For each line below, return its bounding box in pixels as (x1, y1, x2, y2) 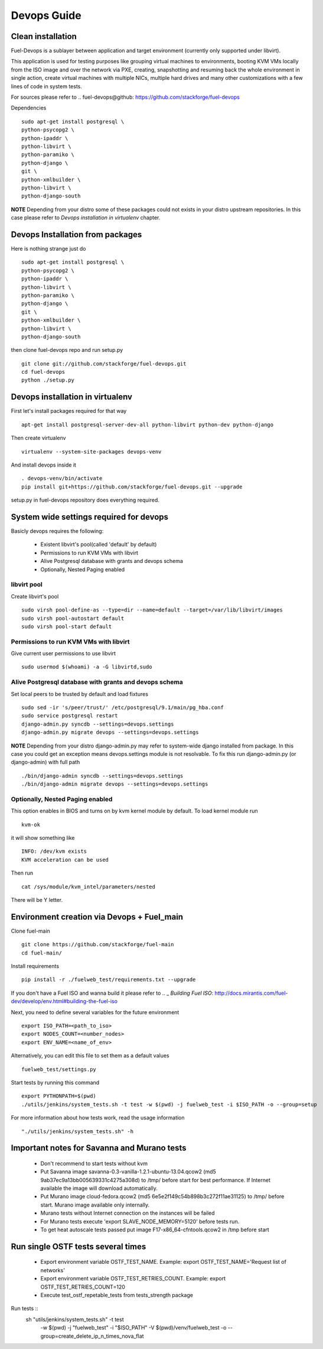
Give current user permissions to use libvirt (11, 650, 116, 657)
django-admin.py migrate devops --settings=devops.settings (21, 729, 199, 736)
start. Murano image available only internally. (40, 1201, 150, 1208)
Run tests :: (11, 1305, 38, 1312)
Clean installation (11, 31, 77, 41)
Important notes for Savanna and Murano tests (11, 1143, 187, 1153)
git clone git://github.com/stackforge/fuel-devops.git (21, 360, 187, 367)
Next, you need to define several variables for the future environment (11, 1008, 180, 1015)
